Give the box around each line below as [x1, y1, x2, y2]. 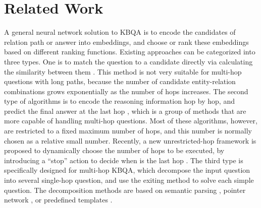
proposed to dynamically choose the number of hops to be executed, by [4, 145, 225, 156]
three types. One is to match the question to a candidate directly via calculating [4, 56, 253, 66]
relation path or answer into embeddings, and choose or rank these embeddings [4, 36, 249, 47]
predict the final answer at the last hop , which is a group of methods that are [4, 105, 246, 116]
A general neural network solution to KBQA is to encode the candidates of [4, 27, 236, 37]
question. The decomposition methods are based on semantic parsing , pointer [4, 184, 246, 195]
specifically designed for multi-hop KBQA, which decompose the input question [4, 165, 250, 175]
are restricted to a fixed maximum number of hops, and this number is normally [4, 125, 252, 136]
